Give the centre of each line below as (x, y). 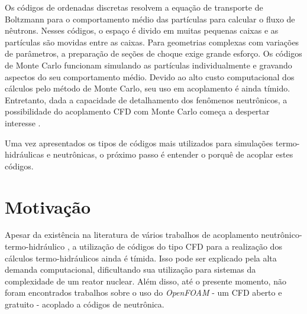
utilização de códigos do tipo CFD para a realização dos (181, 246)
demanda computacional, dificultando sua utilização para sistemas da (130, 269)
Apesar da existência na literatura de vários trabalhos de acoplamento (132, 235)
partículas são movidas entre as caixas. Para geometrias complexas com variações (152, 42)
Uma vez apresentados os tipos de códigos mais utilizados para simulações (139, 143)
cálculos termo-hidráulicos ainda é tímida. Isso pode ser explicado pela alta (141, 258)
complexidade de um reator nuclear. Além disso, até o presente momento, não (146, 281)
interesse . (23, 122)
